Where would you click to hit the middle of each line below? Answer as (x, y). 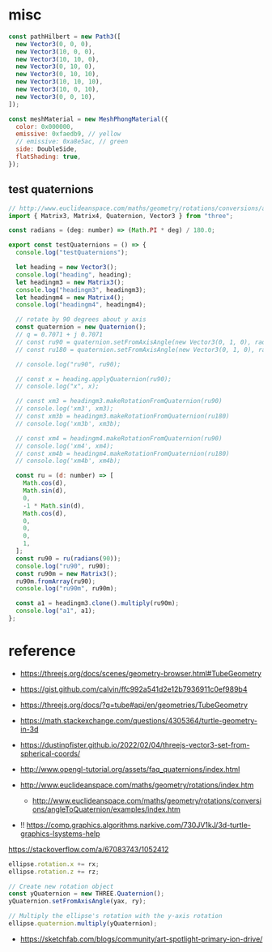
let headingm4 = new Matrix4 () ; (70, 298)
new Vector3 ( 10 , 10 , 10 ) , (59, 82)
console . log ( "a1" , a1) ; (55, 611)
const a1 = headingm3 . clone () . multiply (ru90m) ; (98, 603)
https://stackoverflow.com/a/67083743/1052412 (89, 849)
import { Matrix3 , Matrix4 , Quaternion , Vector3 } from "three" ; (121, 216)
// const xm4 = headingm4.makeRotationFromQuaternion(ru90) (119, 438)
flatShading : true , (49, 157)
